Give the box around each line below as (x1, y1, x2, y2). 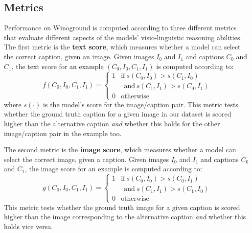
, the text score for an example (11, 61, 104, 71)
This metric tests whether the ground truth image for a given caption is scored (4, 202, 240, 212)
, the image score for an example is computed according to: (24, 163, 202, 174)
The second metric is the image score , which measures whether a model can (4, 144, 236, 155)
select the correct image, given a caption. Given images (4, 154, 169, 164)
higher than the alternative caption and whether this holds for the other (4, 118, 220, 128)
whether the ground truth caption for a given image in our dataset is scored (4, 109, 231, 119)
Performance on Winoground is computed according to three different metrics (4, 23, 237, 33)
